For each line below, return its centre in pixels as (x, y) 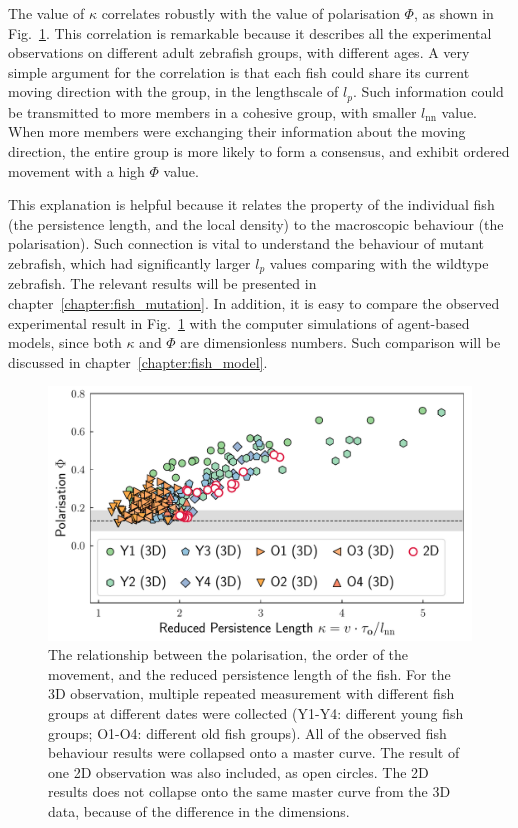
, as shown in (453, 13)
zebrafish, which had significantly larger (129, 262)
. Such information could (428, 91)
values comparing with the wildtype (379, 262)
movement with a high (76, 170)
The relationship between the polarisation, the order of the (228, 654)
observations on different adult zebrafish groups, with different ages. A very (239, 52)
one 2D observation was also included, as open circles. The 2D (238, 771)
